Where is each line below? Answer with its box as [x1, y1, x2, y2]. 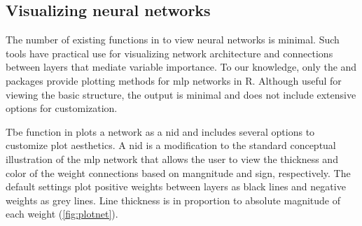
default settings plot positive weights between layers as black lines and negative [6, 179, 346, 194]
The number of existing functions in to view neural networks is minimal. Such [6, 32, 340, 47]
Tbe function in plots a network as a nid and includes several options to [6, 124, 315, 139]
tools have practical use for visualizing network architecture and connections [6, 45, 333, 60]
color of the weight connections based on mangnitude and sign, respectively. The [6, 165, 351, 180]
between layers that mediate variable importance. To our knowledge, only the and [6, 59, 357, 74]
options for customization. [6, 101, 118, 115]
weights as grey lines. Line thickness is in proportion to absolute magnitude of [6, 192, 341, 207]
